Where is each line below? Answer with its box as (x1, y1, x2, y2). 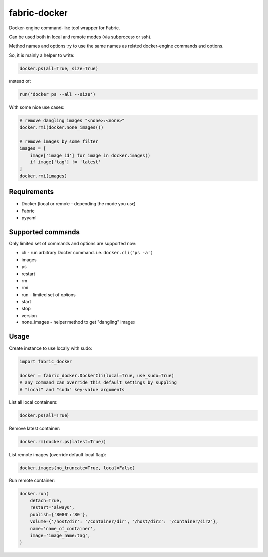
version (21, 312, 37, 318)
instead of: (9, 78, 31, 84)
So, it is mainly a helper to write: (9, 52, 75, 58)
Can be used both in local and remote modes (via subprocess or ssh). (9, 34, 152, 40)
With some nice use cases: (9, 104, 65, 110)
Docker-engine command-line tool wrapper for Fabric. (9, 25, 120, 31)
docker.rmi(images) (19, 173, 67, 179)
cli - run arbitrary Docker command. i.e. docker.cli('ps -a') (21, 250, 153, 256)
